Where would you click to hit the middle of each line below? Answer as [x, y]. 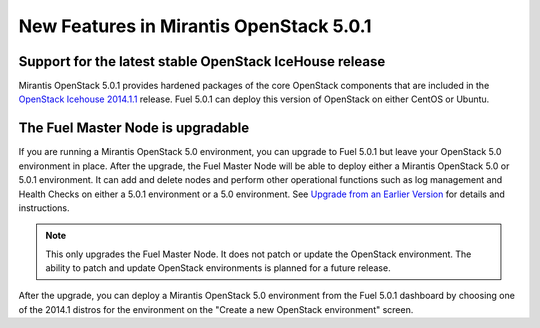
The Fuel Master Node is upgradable [134, 128]
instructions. [44, 207]
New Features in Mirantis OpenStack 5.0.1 [195, 26]
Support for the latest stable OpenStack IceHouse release [202, 61]
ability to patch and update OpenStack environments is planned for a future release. [218, 268]
